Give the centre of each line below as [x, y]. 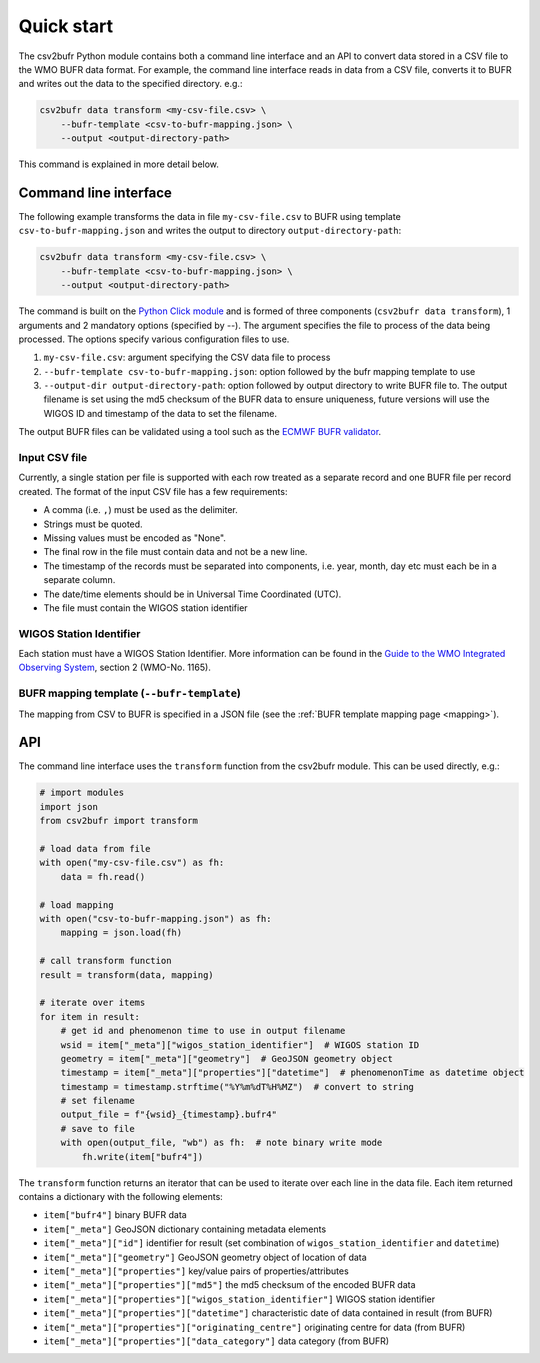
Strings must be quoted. [93, 524]
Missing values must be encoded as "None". [135, 537]
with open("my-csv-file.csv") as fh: [132, 863]
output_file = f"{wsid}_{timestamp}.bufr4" [168, 1114]
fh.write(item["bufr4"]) [142, 1156]
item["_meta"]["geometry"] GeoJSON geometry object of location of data [205, 1257]
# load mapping [76, 904]
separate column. [79, 580]
